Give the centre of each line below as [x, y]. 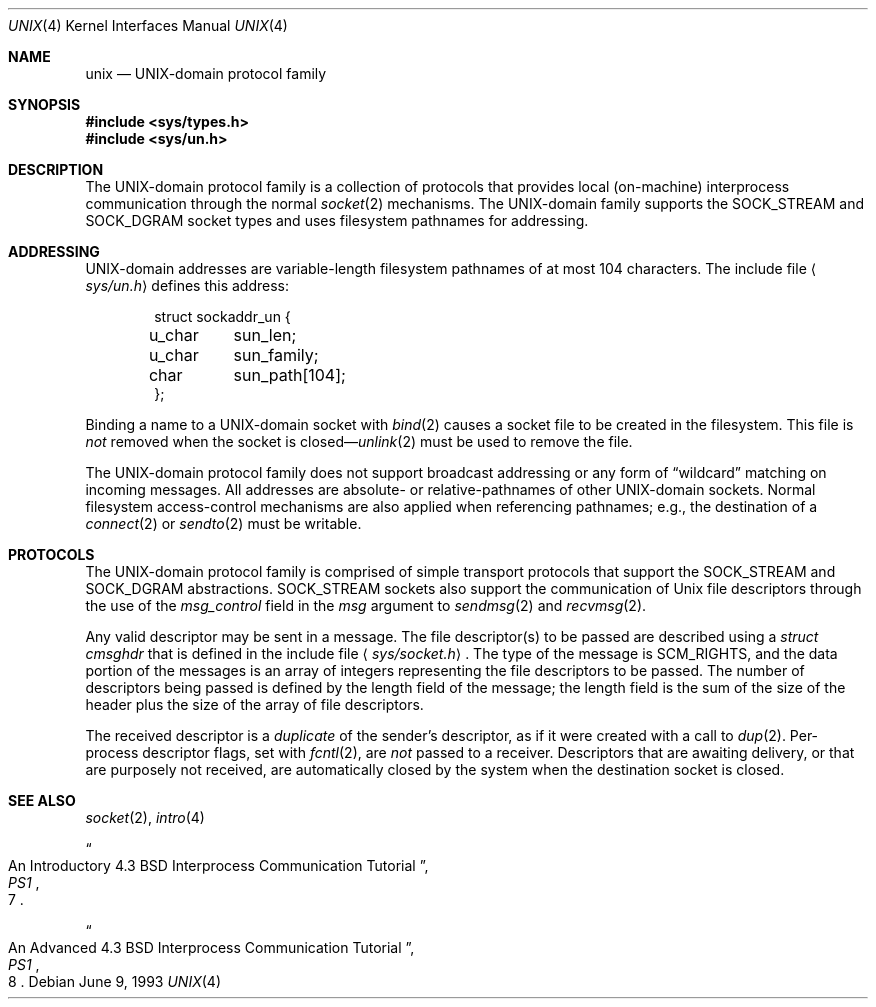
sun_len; [265, 335]
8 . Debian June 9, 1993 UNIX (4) [114, 981]
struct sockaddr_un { [222, 316]
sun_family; [276, 355]
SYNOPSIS [44, 104]
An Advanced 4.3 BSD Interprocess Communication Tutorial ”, [211, 947]
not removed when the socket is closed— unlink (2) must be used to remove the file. [359, 441]
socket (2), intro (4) [145, 817]
